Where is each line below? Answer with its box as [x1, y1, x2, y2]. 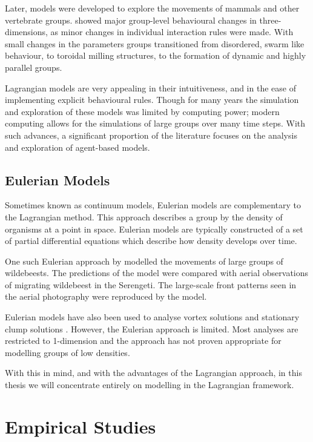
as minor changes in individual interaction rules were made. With [50, 25, 294, 38]
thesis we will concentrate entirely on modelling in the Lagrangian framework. [5, 378, 294, 391]
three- [259, 13, 282, 26]
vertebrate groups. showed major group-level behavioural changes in [5, 13, 257, 26]
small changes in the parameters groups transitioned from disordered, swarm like [5, 37, 305, 50]
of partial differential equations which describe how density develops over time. [5, 234, 297, 247]
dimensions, [5, 25, 48, 38]
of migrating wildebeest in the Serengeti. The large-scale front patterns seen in [5, 278, 297, 291]
